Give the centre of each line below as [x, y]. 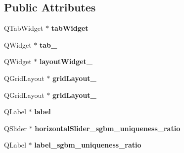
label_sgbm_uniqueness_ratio [88, 145]
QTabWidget [24, 28]
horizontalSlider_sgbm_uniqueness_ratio [108, 128]
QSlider [15, 128]
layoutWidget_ [66, 61]
